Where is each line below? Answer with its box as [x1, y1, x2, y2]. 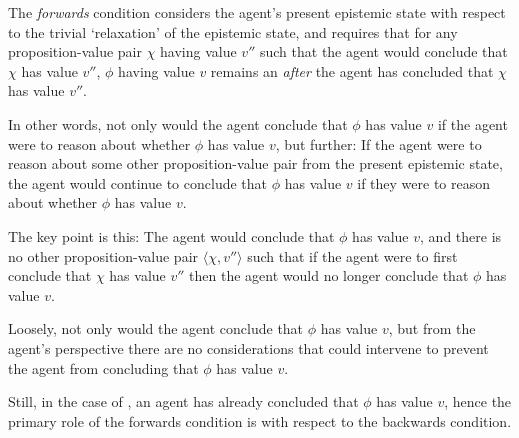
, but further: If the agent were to [275, 133, 482, 154]
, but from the [388, 318, 476, 339]
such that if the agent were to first [247, 245, 458, 266]
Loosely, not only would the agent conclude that [8, 318, 304, 339]
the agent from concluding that [8, 357, 199, 378]
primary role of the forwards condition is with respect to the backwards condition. [8, 410, 512, 431]
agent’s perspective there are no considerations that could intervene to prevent [8, 337, 489, 358]
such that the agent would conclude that [259, 41, 508, 62]
